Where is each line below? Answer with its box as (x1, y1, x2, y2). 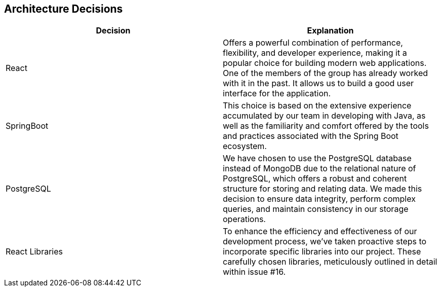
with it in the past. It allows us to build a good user (223, 78, 414, 89)
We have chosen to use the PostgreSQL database (223, 153, 412, 164)
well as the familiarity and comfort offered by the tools (223, 121, 429, 131)
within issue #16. (223, 267, 286, 277)
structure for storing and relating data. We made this (223, 184, 422, 194)
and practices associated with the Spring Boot (223, 131, 398, 141)
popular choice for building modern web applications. (223, 58, 427, 68)
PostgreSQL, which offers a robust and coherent (223, 173, 407, 184)
